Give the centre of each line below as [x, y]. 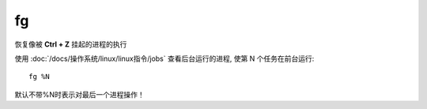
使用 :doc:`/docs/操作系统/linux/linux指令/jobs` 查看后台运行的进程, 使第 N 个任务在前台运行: [164, 58]
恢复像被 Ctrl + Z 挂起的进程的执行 [71, 44]
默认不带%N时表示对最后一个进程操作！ [80, 94]
